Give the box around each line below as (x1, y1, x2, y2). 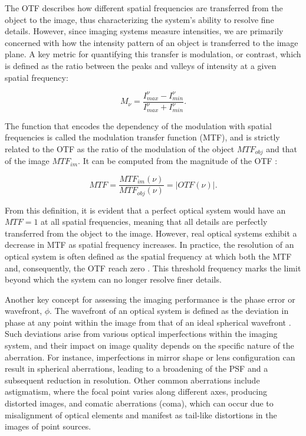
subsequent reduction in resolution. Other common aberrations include (5, 373, 260, 386)
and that (266, 142, 298, 155)
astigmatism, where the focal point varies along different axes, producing (5, 385, 267, 398)
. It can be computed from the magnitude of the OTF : (78, 155, 278, 167)
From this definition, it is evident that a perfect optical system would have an (5, 204, 286, 216)
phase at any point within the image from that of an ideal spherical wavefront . (5, 316, 291, 328)
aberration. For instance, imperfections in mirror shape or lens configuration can (5, 350, 295, 363)
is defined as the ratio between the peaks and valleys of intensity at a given (5, 59, 277, 71)
